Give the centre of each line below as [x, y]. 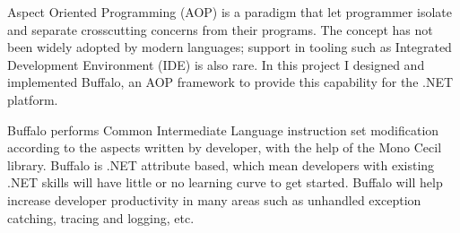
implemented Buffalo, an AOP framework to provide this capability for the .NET [230, 82]
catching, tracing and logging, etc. [101, 217]
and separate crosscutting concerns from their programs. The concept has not [220, 29]
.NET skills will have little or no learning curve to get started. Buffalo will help [225, 182]
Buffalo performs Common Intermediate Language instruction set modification [223, 129]
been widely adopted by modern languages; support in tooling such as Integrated [230, 47]
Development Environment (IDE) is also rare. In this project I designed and [216, 64]
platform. [33, 99]
